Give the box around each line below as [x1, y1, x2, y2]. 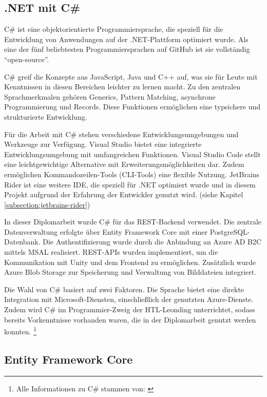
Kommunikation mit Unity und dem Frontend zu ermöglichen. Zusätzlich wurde [4, 256, 256, 267]
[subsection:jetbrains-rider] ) [4, 199, 90, 210]
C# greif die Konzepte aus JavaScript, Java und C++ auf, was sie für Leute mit [4, 71, 258, 82]
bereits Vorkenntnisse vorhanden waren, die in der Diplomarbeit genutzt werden [4, 314, 256, 325]
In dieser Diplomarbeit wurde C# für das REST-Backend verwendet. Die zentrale [4, 216, 262, 227]
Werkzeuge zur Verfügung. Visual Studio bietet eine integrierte [4, 139, 202, 149]
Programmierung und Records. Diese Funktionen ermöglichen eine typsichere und [4, 101, 261, 112]
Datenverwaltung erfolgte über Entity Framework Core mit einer [4, 226, 207, 237]
